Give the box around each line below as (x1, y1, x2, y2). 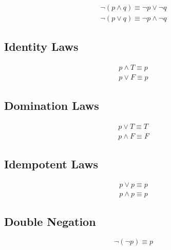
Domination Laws (4, 97, 99, 113)
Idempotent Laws (4, 156, 99, 171)
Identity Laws (4, 39, 79, 54)
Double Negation (4, 214, 96, 229)
